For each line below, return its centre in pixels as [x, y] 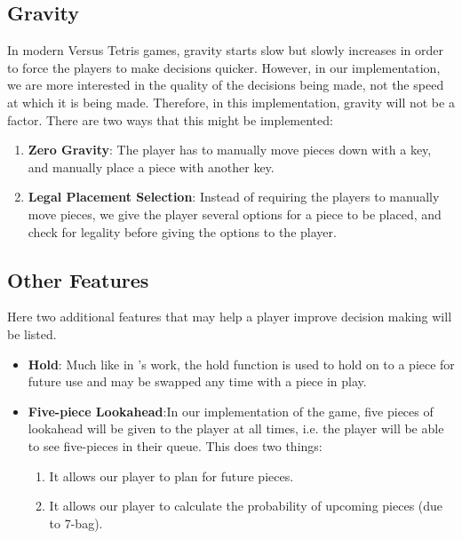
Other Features [78, 279]
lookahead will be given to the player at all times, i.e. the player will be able [236, 428]
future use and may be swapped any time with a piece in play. [197, 381]
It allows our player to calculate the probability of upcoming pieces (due [246, 506]
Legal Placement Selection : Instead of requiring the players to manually [234, 197]
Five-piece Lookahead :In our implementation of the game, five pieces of [231, 411]
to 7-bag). [76, 523]
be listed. [32, 333]
